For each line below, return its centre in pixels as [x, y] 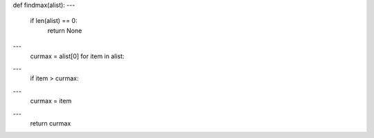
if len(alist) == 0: [54, 21]
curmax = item [51, 101]
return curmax [51, 123]
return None [65, 31]
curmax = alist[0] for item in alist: [77, 56]
